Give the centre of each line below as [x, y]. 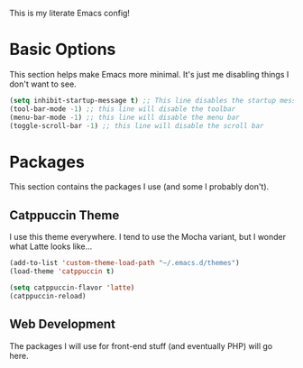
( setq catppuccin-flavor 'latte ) [72, 288]
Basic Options [63, 50]
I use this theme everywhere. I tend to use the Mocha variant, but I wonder [148, 237]
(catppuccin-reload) [48, 296]
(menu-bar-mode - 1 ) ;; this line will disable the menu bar [125, 117]
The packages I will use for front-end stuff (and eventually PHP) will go [141, 345]
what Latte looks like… [51, 246]
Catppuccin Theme [64, 215]
